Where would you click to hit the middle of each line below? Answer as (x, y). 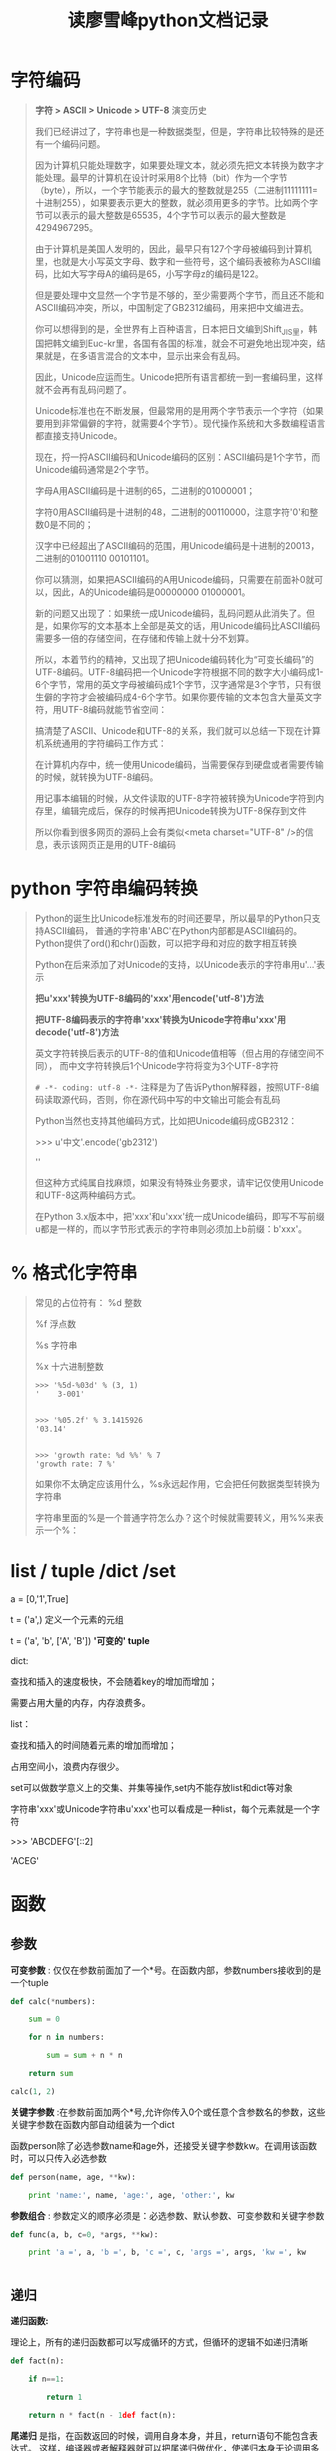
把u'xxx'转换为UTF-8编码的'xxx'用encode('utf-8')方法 (149, 998)
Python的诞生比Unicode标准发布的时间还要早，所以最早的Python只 (173, 918)
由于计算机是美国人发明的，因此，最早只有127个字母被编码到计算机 (173, 248)
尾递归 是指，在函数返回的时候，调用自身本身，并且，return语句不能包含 (160, 2435)
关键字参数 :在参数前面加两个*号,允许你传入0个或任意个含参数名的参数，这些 (168, 2112)
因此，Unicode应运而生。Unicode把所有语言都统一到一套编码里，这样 (179, 377)
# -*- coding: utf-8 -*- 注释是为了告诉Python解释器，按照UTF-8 (172, 1087)
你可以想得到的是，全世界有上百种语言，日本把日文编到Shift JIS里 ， (171, 329)
